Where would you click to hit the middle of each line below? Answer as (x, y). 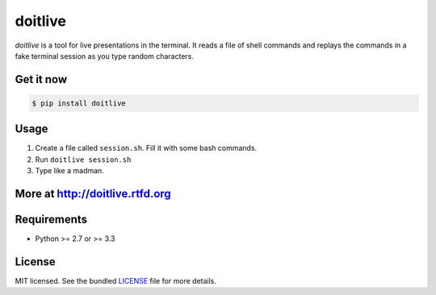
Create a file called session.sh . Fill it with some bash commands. (146, 148)
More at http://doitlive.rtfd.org (93, 194)
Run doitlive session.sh (83, 159)
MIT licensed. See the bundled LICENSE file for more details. (116, 281)
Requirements (51, 220)
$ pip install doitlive (79, 103)
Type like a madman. (69, 171)
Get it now (41, 79)
